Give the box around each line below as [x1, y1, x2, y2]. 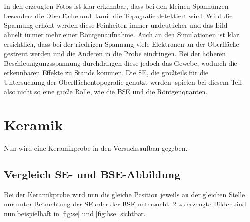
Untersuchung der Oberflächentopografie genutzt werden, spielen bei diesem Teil [4, 77, 242, 87]
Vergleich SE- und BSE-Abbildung [4, 167, 181, 182]
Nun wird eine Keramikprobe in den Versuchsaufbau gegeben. [4, 143, 187, 153]
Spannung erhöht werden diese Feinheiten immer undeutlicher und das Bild [4, 20, 228, 30]
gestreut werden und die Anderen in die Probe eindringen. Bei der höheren [4, 48, 226, 58]
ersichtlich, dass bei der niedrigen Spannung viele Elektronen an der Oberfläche [4, 39, 239, 49]
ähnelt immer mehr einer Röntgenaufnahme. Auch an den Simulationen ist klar [4, 29, 239, 39]
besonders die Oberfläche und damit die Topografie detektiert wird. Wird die [4, 10, 233, 20]
